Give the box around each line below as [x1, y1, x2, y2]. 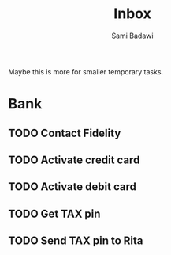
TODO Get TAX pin [8, 207, 101, 220]
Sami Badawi [111, 31, 154, 40]
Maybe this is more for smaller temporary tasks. [8, 67, 164, 76]
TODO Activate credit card [8, 153, 140, 166]
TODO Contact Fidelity [8, 126, 121, 139]
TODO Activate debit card [8, 180, 136, 194]
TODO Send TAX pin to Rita [8, 234, 143, 248]
